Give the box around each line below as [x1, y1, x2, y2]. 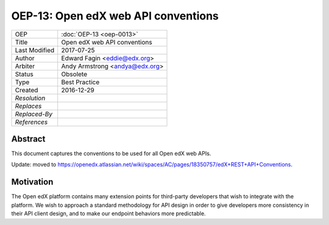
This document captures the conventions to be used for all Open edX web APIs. [11, 150, 211, 157]
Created [15, 86, 38, 94]
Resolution [15, 94, 46, 102]
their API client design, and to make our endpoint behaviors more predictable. [11, 210, 207, 217]
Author [15, 54, 35, 62]
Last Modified [15, 46, 55, 54]
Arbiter [15, 61, 35, 70]
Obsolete [61, 70, 88, 78]
